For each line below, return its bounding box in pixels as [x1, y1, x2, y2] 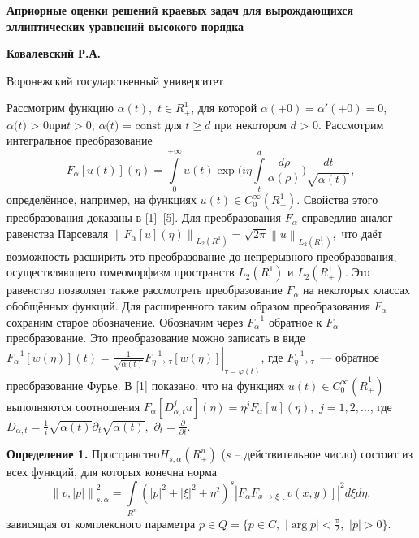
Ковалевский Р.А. [6, 45, 101, 62]
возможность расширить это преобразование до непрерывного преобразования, [6, 247, 397, 264]
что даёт [341, 224, 382, 241]
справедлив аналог [301, 209, 393, 226]
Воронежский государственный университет [6, 72, 223, 89]
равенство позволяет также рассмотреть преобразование [6, 281, 283, 298]
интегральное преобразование [6, 132, 153, 149]
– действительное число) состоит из [235, 445, 413, 462]
